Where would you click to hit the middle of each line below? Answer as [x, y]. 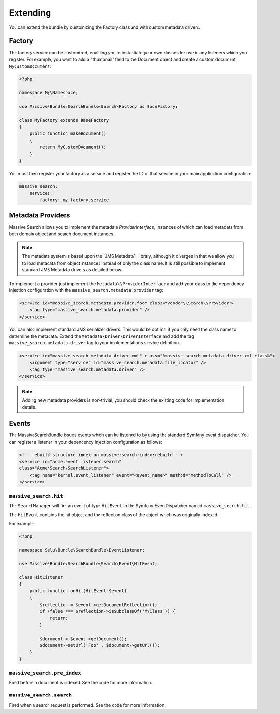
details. [29, 407]
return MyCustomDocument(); [73, 147]
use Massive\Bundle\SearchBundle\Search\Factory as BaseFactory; [99, 106]
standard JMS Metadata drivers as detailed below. [72, 270]
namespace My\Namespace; [49, 93]
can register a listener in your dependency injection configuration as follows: [85, 442]
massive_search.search [41, 695]
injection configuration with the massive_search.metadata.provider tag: [86, 290]
